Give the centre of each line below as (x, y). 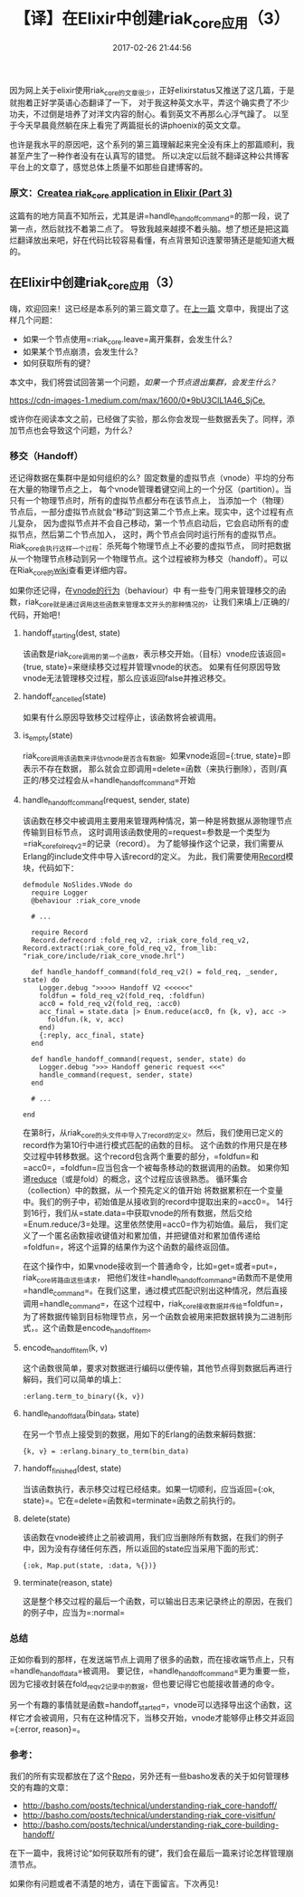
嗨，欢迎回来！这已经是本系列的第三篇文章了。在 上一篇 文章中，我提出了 (145, 308)
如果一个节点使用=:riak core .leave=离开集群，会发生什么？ (129, 340)
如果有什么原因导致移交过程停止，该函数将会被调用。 (122, 717)
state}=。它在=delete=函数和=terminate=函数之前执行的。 (131, 1500)
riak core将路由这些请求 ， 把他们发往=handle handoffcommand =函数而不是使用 (157, 1279)
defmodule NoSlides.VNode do (77, 885)
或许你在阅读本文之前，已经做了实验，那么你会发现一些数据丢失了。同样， (148, 419)
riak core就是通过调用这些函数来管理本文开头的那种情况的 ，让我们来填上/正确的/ (157, 603)
